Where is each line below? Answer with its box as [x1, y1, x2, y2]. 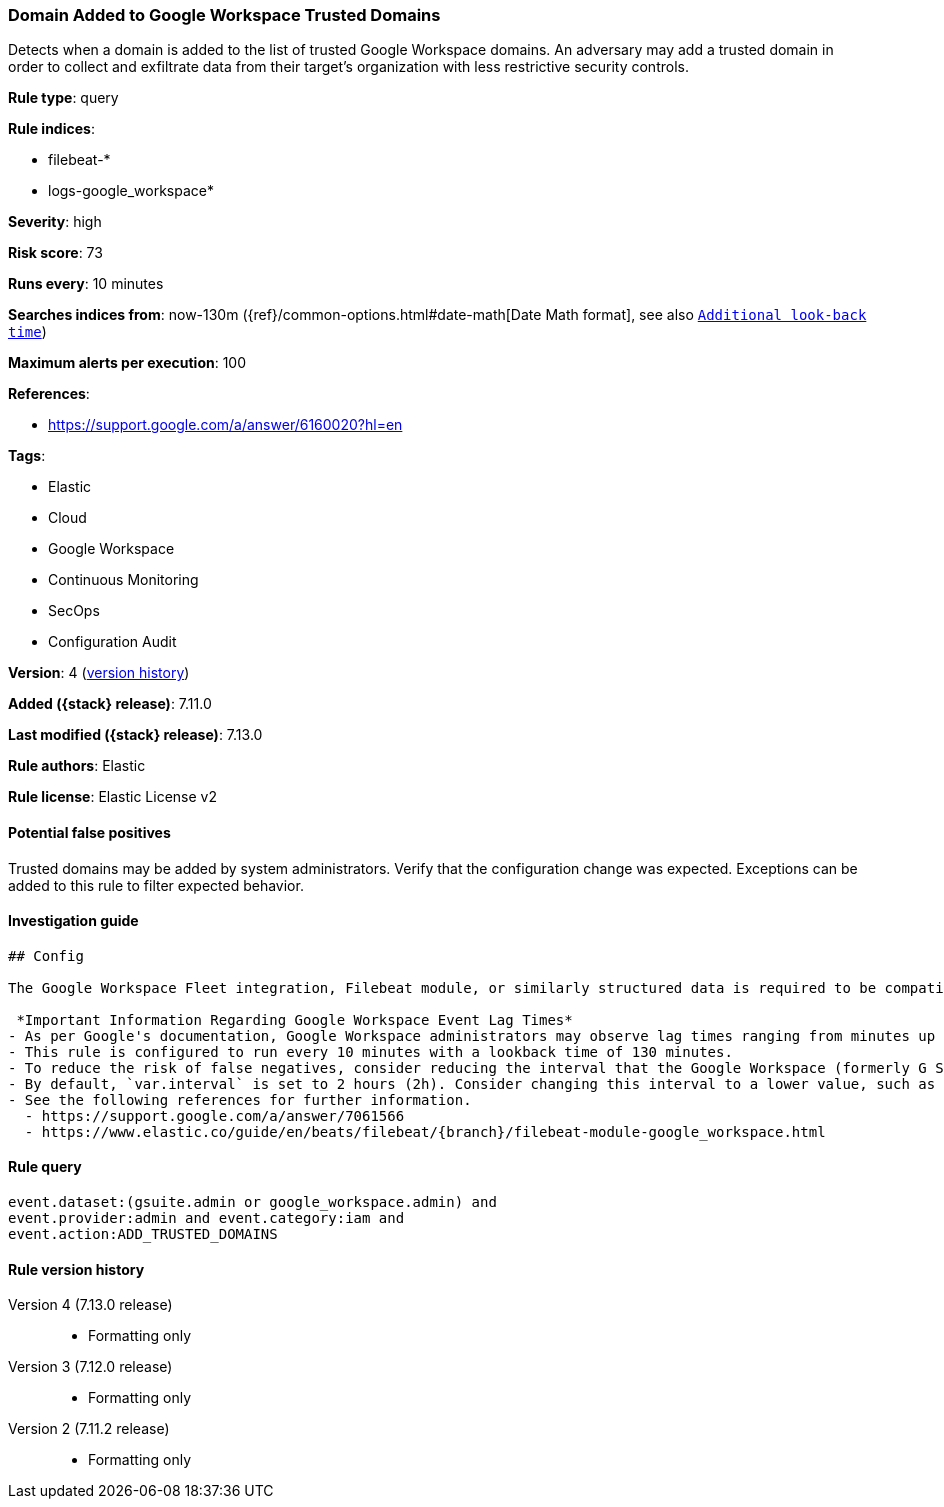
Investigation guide [8, 912, 139, 930]
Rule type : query [8, 89, 119, 107]
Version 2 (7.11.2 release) [8, 1420, 170, 1438]
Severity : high [8, 213, 102, 231]
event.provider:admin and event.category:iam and [8, 1210, 405, 1227]
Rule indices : [8, 120, 95, 138]
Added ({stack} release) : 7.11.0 [8, 695, 212, 713]
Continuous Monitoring [48, 571, 199, 589]
